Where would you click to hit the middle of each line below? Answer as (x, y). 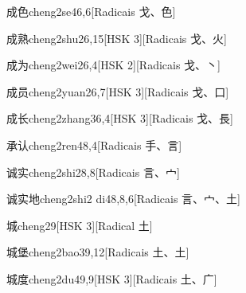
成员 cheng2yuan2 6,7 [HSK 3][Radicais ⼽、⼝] (118, 91)
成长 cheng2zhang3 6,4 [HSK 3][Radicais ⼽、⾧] (120, 118)
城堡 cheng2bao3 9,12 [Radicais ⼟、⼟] (98, 252)
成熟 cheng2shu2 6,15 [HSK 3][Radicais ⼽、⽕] (117, 38)
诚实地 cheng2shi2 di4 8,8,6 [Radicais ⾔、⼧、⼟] (123, 199)
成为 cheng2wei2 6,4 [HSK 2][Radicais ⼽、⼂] (114, 65)
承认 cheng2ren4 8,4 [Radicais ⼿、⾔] (94, 145)
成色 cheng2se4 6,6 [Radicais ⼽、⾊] (91, 11)
